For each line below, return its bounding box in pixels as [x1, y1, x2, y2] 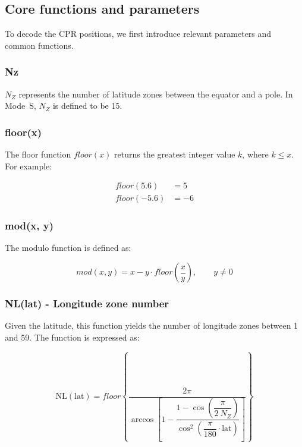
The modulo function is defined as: [5, 241, 131, 254]
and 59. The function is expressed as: [5, 330, 140, 343]
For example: [5, 159, 52, 172]
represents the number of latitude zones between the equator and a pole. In [18, 87, 293, 100]
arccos [131, 415, 154, 424]
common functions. [5, 39, 74, 51]
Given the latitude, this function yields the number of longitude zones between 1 [5, 319, 298, 332]
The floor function [5, 148, 71, 160]
